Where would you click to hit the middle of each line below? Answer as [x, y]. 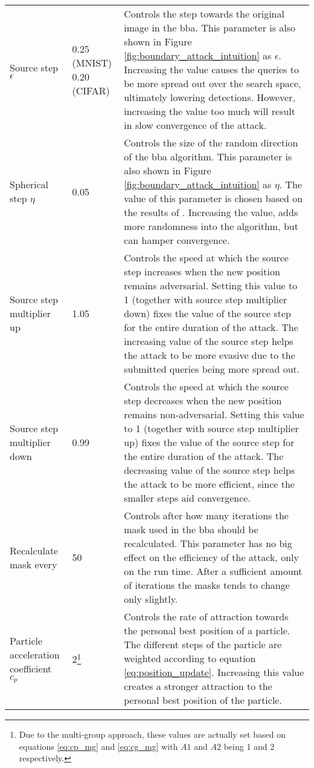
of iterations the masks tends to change [207, 585]
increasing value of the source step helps [209, 341]
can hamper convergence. [177, 240]
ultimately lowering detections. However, [210, 97]
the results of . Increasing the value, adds [211, 212]
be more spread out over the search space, [213, 83]
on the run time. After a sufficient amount [213, 571]
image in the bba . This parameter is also [210, 28]
